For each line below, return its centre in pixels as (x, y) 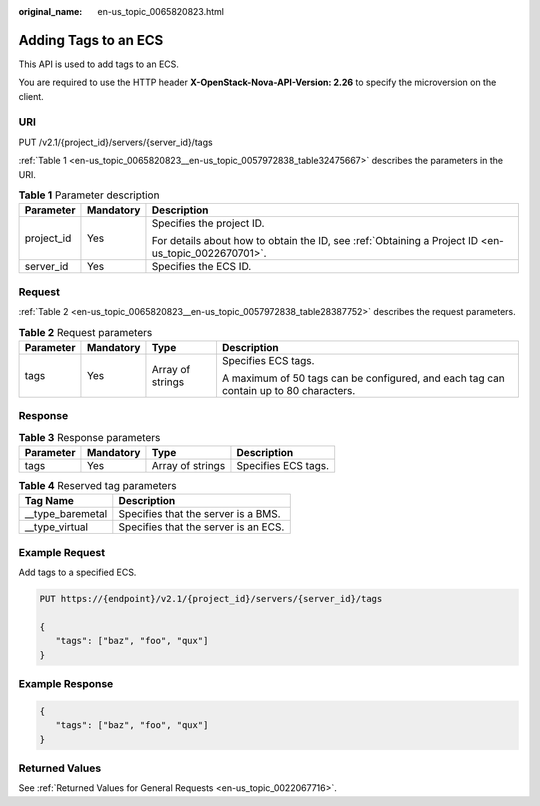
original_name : (50, 11)
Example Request (61, 552)
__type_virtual (56, 527)
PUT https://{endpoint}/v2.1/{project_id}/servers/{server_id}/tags (211, 599)
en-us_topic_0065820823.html (161, 11)
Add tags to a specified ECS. (77, 572)
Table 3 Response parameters (89, 437)
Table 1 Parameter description (89, 195)
